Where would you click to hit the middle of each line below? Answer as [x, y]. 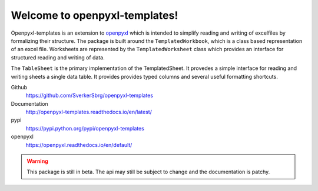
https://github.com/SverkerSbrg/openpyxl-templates [89, 95]
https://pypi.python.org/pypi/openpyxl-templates [85, 128]
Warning [37, 161]
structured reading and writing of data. [58, 57]
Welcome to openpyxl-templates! [95, 15]
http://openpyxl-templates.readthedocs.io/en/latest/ [89, 112]
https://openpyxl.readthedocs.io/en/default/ [79, 145]
